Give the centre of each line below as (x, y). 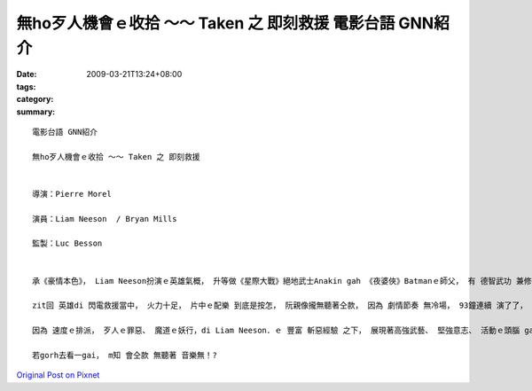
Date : (27, 74)
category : (35, 99)
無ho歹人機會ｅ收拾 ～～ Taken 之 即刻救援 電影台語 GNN (225, 23)
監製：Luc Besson (67, 243)
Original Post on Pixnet (58, 375)
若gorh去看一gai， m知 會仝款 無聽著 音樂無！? (125, 355)
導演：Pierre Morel (72, 194)
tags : (26, 86)
